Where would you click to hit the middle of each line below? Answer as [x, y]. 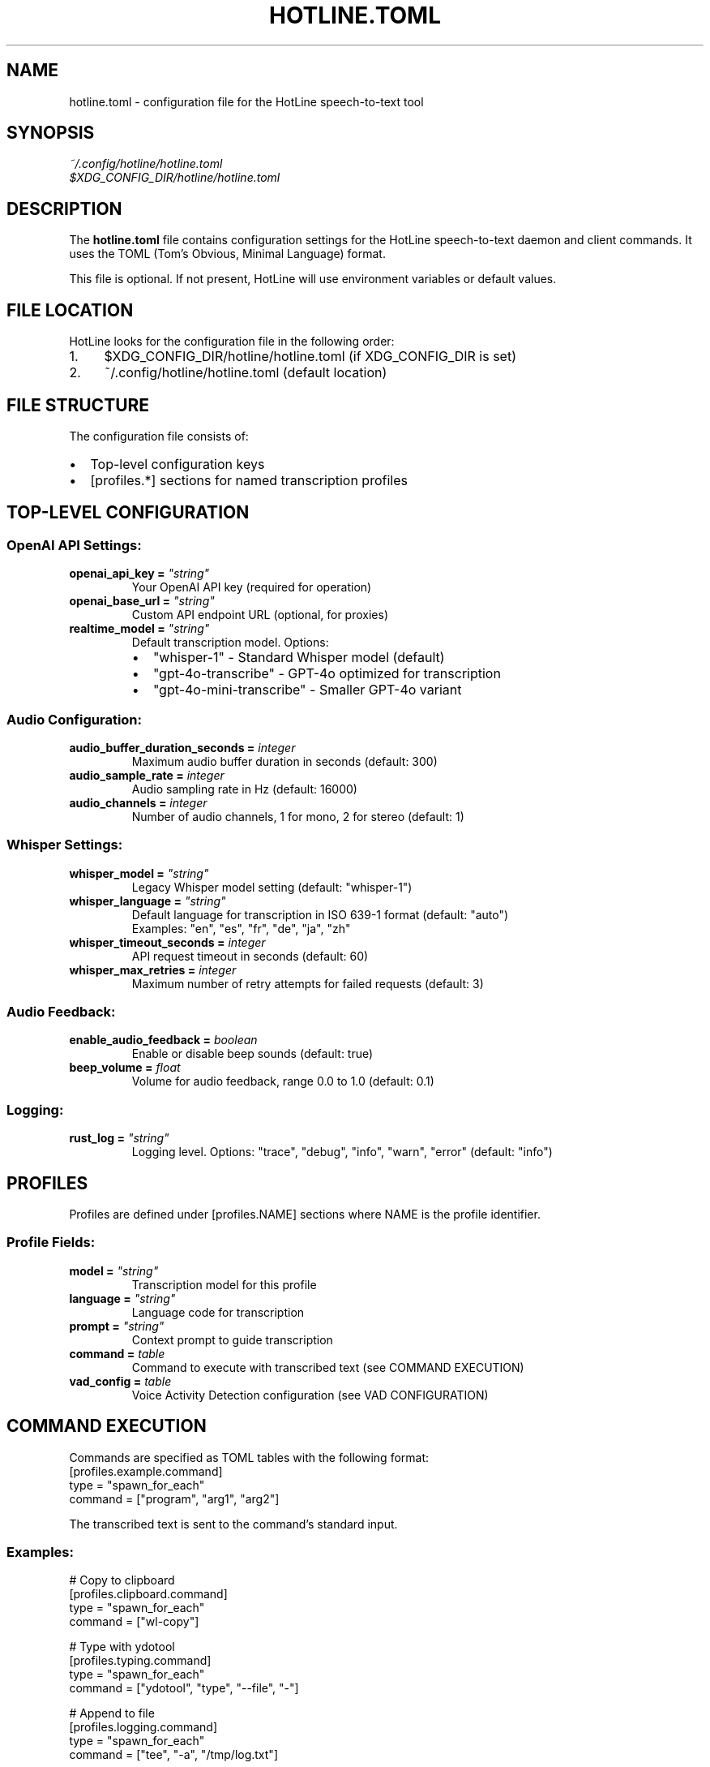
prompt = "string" [117, 1326]
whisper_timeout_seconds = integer [167, 942]
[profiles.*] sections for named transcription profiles [249, 480]
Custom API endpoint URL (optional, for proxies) [260, 615]
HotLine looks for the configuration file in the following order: [232, 342]
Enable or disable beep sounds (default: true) [252, 1054]
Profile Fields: [51, 1242]
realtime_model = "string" [139, 629]
